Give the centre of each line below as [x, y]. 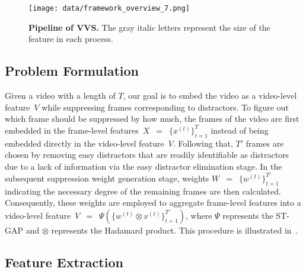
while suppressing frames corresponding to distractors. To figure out [165, 107]
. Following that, [203, 143]
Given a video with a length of [60, 95]
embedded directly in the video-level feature [85, 143]
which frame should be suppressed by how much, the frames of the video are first [152, 119]
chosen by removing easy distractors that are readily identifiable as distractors [147, 155]
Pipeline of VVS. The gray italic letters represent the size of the [149, 27]
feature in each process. [71, 39]
